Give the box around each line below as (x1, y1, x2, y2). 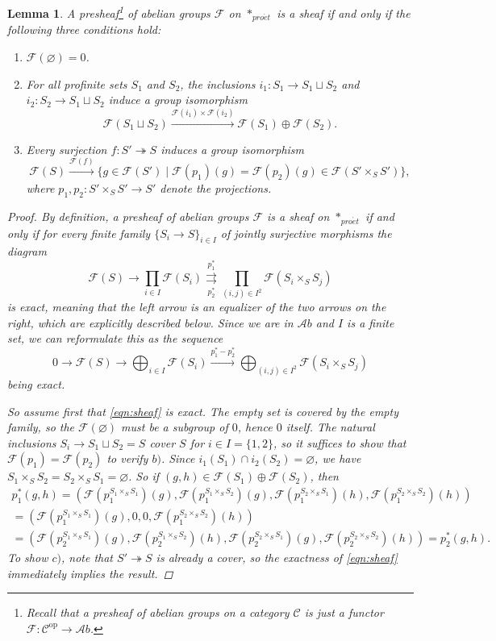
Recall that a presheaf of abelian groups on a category (26, 604, 290, 621)
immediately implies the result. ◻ (7, 564, 173, 581)
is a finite (347, 314, 394, 331)
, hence (237, 418, 273, 435)
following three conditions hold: (7, 21, 161, 38)
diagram (7, 243, 47, 260)
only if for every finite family (7, 224, 151, 241)
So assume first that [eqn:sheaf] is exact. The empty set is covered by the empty (7, 402, 398, 419)
